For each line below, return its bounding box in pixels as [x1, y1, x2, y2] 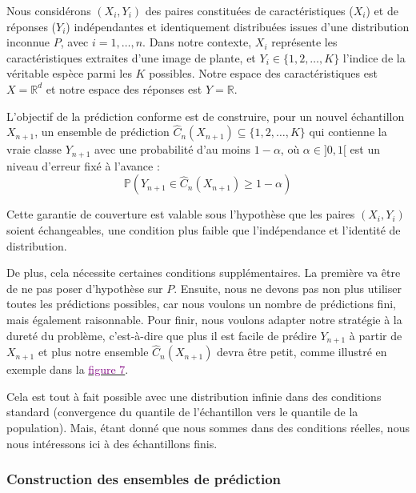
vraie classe [6, 141, 62, 158]
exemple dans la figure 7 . [6, 361, 129, 378]
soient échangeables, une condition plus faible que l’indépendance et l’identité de [6, 222, 401, 238]
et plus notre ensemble [38, 343, 149, 360]
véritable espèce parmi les [6, 65, 132, 82]
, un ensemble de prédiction [34, 123, 170, 140]
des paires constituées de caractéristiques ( [145, 2, 354, 18]
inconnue [6, 34, 50, 50]
